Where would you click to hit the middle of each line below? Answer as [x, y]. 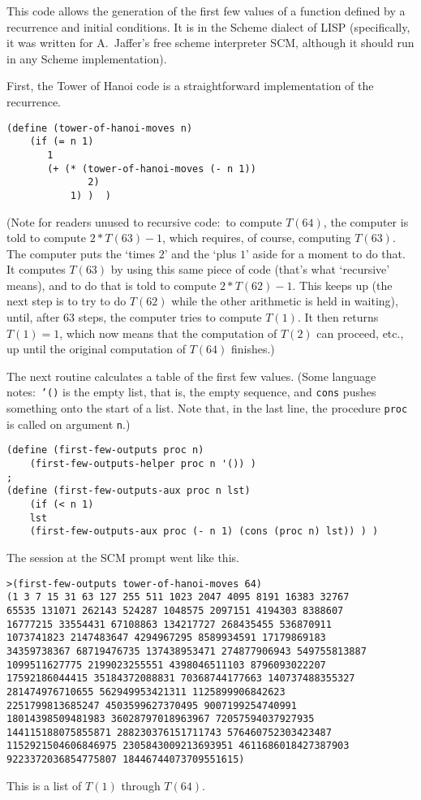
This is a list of [44, 785]
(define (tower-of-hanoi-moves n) [100, 128]
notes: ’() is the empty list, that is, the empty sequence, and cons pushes [191, 392]
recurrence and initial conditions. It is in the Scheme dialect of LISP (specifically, [208, 26]
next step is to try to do [67, 301]
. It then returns [338, 317]
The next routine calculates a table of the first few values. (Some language [191, 376]
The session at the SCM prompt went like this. [123, 557]
